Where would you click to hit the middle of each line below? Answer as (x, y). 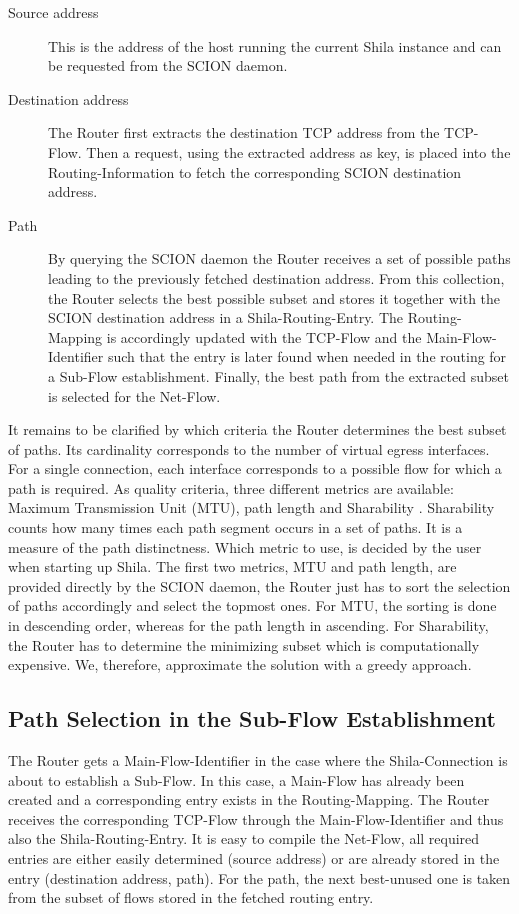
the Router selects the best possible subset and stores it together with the (274, 297)
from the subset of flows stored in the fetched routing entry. (191, 897)
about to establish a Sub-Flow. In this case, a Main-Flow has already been (236, 779)
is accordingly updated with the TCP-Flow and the (264, 336)
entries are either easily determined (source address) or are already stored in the (254, 857)
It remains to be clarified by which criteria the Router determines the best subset (257, 429)
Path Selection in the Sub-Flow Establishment (252, 718)
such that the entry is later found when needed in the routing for (307, 356)
